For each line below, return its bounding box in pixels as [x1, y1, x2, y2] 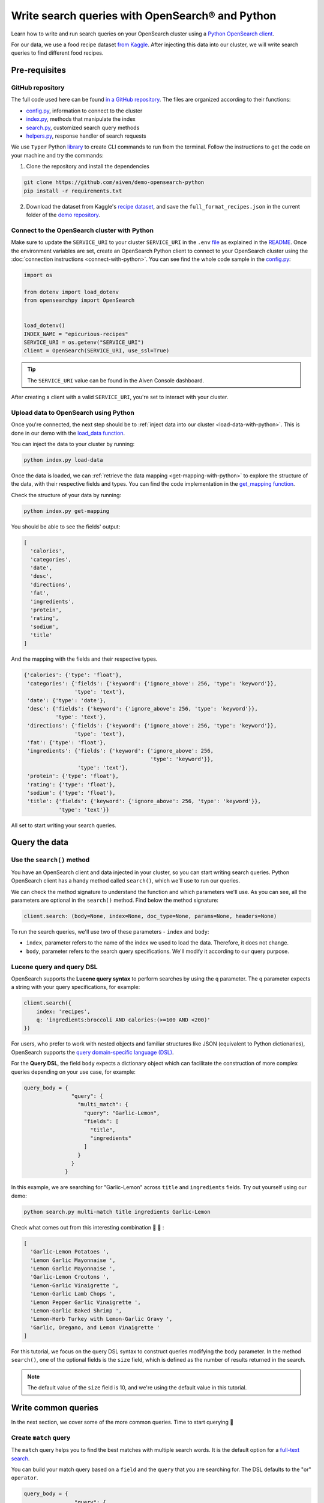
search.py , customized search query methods [26, 124, 140, 131]
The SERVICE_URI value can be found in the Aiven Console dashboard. [27, 376, 205, 384]
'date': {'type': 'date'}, [27, 697, 106, 703]
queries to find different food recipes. [11, 49, 104, 57]
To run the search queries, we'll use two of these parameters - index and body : [11, 928, 209, 935]
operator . [11, 1474, 38, 1481]
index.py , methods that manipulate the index [26, 115, 136, 123]
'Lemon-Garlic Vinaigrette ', [30, 1282, 119, 1289]
